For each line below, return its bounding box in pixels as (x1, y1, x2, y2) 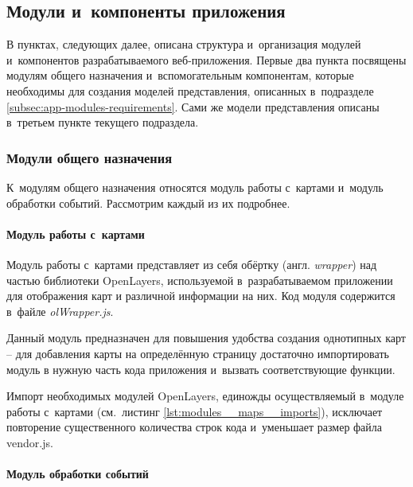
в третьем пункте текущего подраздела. (6, 114, 199, 131)
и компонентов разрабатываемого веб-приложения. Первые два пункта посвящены (6, 51, 407, 68)
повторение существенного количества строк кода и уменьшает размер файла (6, 419, 383, 435)
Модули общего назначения (6, 147, 173, 167)
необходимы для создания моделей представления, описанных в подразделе (6, 82, 374, 99)
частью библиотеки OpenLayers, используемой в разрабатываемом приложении (6, 271, 393, 288)
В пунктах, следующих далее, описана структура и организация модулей (6, 36, 361, 53)
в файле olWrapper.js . (6, 302, 114, 319)
